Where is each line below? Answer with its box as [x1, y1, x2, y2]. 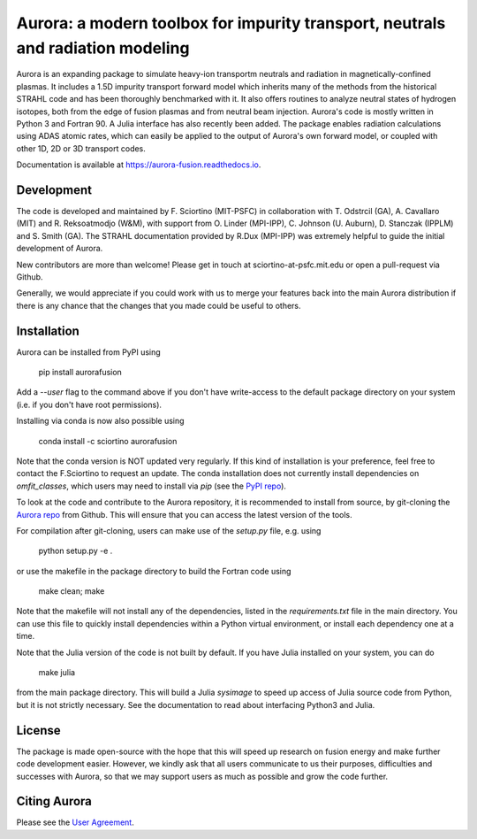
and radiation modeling [16, 38, 190, 58]
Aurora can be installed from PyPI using [16, 346, 161, 358]
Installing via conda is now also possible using [16, 416, 185, 427]
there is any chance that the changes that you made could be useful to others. [16, 300, 301, 311]
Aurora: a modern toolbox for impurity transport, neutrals [16, 13, 446, 33]
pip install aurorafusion [38, 367, 123, 378]
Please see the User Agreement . [16, 817, 134, 827]
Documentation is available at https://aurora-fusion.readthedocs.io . [16, 159, 261, 170]
